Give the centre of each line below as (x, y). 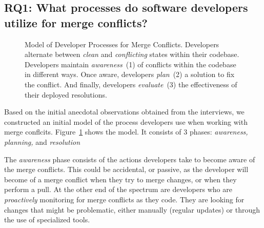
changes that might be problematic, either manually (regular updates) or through (132, 209)
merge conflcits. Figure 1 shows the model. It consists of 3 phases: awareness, (126, 132)
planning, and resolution (42, 141)
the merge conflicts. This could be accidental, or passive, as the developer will (126, 169)
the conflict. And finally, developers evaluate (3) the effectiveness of (131, 84)
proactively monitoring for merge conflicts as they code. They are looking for (124, 199)
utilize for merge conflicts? (76, 22)
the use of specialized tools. (47, 220)
